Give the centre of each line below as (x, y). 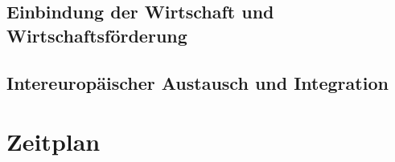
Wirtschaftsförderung (97, 35)
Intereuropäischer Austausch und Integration (197, 82)
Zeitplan (53, 142)
